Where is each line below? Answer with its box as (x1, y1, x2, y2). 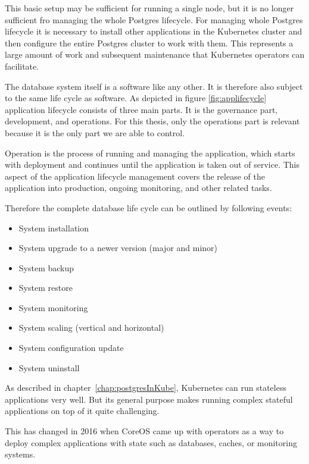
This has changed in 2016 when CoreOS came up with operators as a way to (5, 425, 284, 437)
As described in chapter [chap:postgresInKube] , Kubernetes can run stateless (5, 381, 286, 394)
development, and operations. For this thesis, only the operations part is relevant (5, 115, 300, 127)
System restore (18, 281, 73, 294)
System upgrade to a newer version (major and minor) (18, 242, 218, 254)
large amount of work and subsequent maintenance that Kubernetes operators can (5, 48, 305, 61)
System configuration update (18, 341, 124, 354)
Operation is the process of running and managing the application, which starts (5, 146, 295, 159)
